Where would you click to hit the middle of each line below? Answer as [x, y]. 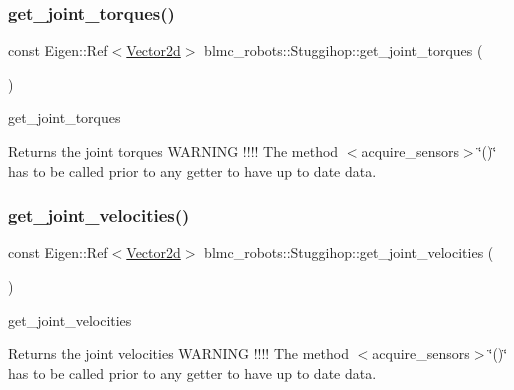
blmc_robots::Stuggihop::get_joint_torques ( [343, 50]
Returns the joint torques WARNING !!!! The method [173, 151]
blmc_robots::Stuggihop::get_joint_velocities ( [349, 252]
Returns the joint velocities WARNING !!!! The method [178, 353]
